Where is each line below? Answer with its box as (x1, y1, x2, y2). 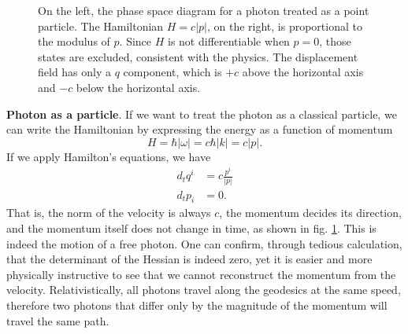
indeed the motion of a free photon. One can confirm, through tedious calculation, (6, 235, 402, 251)
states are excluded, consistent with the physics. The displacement (38, 48, 358, 64)
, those (319, 33, 351, 50)
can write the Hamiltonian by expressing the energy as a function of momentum (6, 121, 393, 138)
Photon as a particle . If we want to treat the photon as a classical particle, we (6, 105, 397, 122)
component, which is (123, 64, 222, 80)
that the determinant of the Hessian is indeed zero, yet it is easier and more (6, 251, 373, 267)
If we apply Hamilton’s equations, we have (6, 148, 211, 164)
